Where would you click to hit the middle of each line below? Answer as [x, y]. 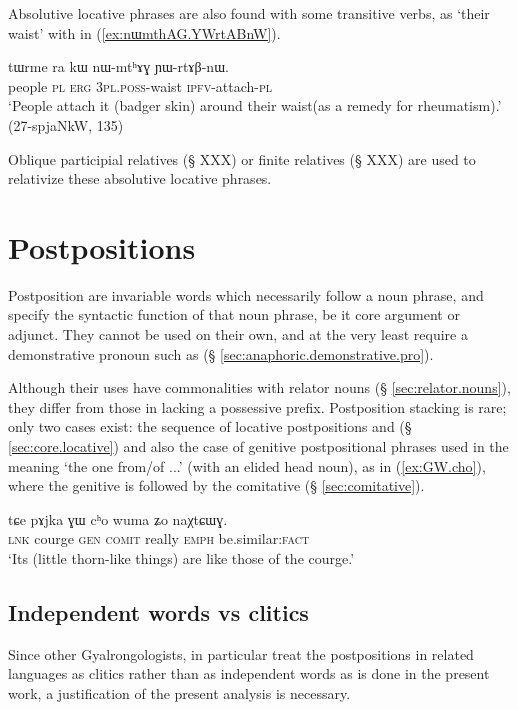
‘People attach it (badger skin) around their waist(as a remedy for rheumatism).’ [255, 105]
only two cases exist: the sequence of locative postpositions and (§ [210, 426]
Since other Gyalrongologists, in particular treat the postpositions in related [241, 653]
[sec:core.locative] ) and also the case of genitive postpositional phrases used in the [258, 446]
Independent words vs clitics [158, 611]
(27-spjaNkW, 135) [66, 124]
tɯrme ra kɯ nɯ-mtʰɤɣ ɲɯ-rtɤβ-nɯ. [118, 66]
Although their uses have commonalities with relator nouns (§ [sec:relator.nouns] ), [259, 387]
